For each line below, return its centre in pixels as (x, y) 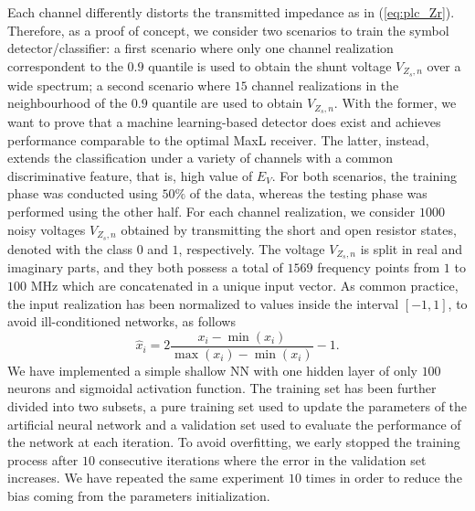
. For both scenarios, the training (364, 175)
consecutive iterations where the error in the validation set (263, 459)
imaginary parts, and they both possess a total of (145, 267)
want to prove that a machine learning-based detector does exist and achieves (224, 122)
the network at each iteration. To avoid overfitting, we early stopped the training (234, 442)
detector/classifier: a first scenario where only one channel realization (201, 48)
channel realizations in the (325, 85)
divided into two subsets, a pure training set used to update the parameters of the (237, 406)
